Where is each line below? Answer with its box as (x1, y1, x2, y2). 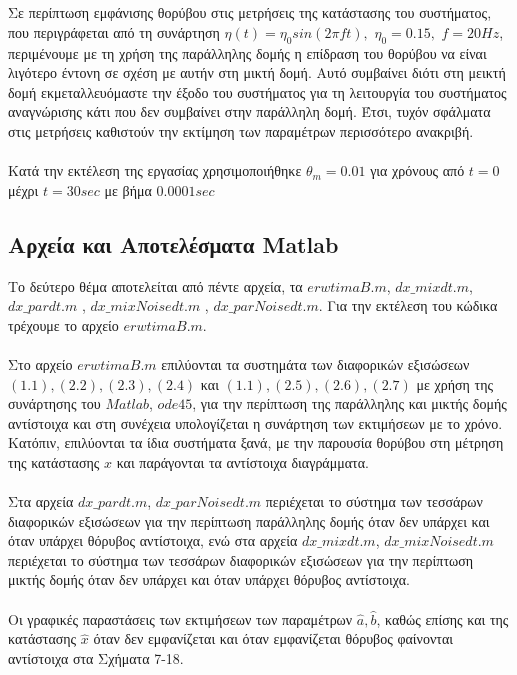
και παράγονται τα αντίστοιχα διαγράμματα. (116, 451, 369, 472)
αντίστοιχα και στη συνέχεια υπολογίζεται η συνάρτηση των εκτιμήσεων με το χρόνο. (8, 412, 503, 433)
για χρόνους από (370, 160, 465, 181)
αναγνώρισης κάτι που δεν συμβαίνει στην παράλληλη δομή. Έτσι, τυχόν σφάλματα (8, 101, 491, 122)
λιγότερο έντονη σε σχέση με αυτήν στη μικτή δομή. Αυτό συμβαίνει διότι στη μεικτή (8, 62, 506, 83)
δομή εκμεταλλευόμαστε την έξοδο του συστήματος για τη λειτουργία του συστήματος (8, 81, 507, 102)
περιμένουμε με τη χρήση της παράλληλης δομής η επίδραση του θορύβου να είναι (8, 42, 487, 63)
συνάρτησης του (8, 393, 101, 414)
